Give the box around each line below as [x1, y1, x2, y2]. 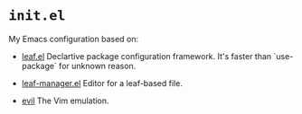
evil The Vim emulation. [21, 95, 109, 106]
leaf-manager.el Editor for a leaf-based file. [21, 77, 183, 88]
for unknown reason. [59, 60, 137, 71]
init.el [8, 7, 66, 24]
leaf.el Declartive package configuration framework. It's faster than [21, 50, 272, 61]
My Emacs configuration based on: [8, 33, 139, 44]
